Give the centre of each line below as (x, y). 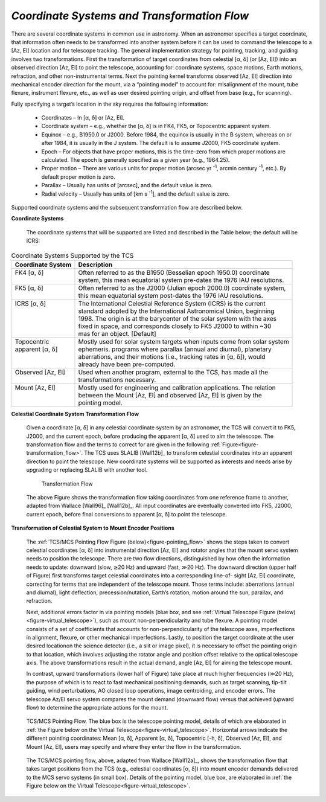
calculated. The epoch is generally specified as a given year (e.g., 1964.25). (136, 160)
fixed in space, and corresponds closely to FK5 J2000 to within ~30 (175, 326)
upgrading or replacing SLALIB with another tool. (87, 470)
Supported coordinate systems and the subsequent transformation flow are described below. (127, 207)
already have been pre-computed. (127, 364)
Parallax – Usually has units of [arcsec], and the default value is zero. (127, 185)
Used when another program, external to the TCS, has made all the (173, 372)
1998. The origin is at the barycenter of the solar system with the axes (177, 318)
